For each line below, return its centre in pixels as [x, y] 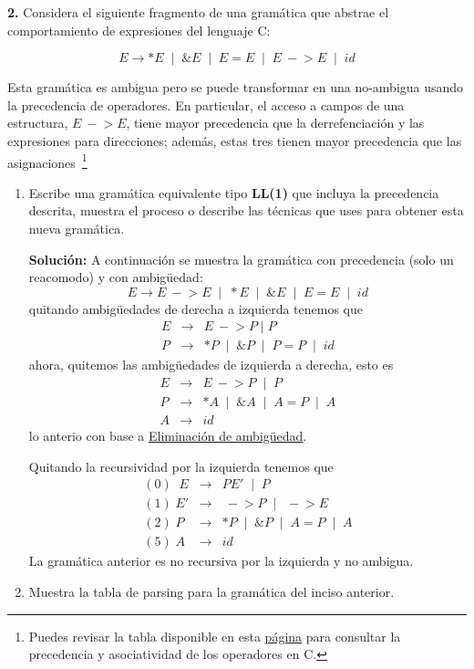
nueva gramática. [77, 228]
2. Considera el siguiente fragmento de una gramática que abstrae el [198, 12]
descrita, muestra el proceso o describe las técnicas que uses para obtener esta [246, 210]
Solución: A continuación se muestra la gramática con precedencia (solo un [241, 259]
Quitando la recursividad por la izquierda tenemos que [181, 466]
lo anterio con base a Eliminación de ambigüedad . [168, 436]
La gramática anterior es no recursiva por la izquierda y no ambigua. [221, 561]
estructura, [38, 123]
